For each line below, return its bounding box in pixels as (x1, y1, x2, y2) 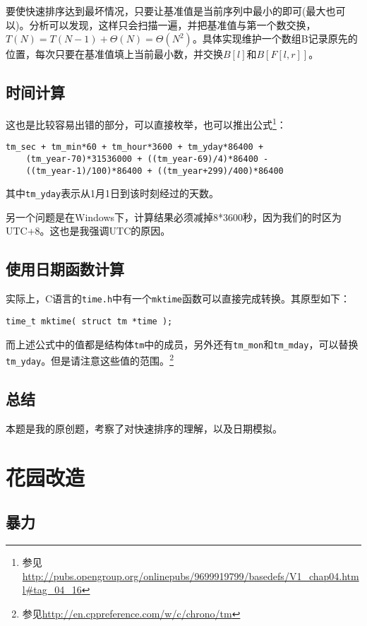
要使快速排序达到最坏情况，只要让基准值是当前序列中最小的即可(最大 (6, 4, 326, 18)
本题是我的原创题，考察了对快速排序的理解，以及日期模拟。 (6, 420, 282, 435)
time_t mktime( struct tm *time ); (6, 316, 173, 326)
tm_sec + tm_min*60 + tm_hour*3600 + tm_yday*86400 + (6, 142, 264, 153)
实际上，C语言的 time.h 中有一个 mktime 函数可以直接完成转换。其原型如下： (6, 291, 351, 306)
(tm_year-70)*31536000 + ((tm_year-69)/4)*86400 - (25, 153, 269, 164)
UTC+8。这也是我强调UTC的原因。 (6, 223, 171, 238)
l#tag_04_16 (22, 582, 82, 597)
